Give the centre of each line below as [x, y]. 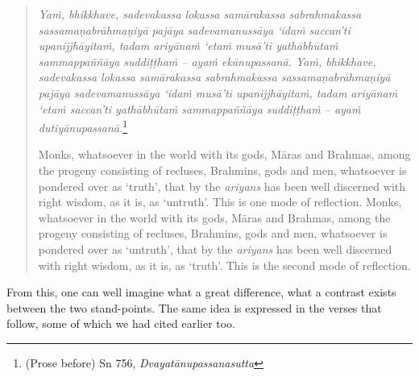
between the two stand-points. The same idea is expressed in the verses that [194, 307]
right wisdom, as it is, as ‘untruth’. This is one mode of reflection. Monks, [220, 202]
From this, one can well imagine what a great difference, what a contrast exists [201, 292]
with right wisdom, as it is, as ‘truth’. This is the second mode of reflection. [224, 265]
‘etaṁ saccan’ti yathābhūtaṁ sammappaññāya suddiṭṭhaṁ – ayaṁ [199, 108]
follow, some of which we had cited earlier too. [121, 323]
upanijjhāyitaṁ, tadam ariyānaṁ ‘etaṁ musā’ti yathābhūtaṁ [188, 46]
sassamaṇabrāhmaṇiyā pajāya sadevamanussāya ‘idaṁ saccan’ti [194, 29]
